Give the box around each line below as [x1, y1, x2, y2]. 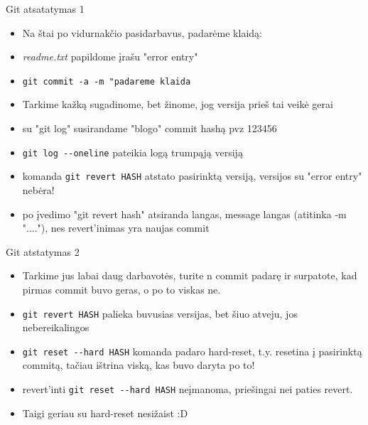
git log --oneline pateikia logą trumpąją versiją [22, 144, 243, 159]
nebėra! [22, 182, 55, 197]
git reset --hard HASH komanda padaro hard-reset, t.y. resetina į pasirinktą [22, 343, 362, 358]
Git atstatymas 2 [6, 244, 80, 259]
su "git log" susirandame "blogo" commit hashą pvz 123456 [22, 121, 277, 136]
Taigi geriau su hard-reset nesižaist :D [22, 405, 188, 420]
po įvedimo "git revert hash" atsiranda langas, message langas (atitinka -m [22, 206, 347, 221]
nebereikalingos [22, 320, 90, 335]
